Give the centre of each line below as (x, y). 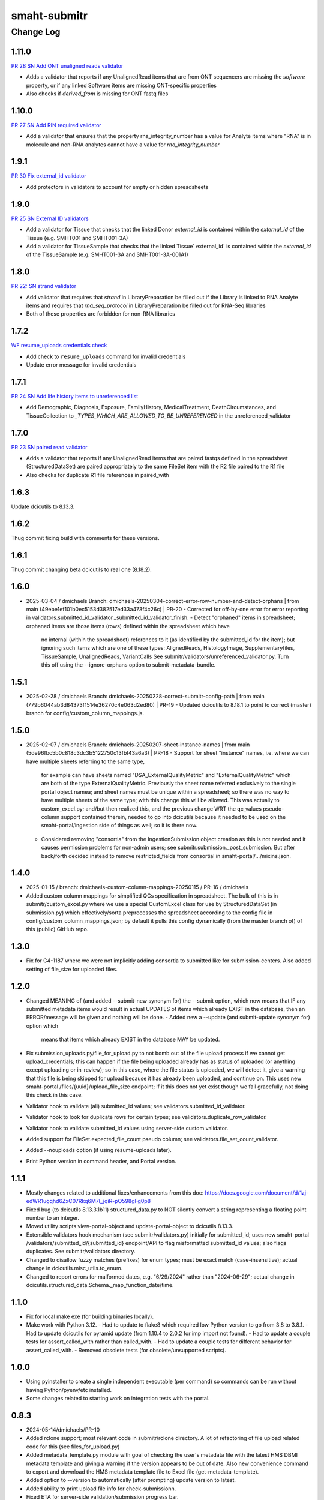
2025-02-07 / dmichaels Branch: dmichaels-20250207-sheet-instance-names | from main (138, 745)
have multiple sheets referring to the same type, (85, 761)
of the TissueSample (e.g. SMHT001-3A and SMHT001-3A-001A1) (107, 254)
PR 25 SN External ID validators (50, 218)
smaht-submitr (49, 16)
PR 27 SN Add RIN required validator (56, 125)
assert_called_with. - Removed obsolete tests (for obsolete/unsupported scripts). (126, 1350)
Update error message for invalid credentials (81, 365)
